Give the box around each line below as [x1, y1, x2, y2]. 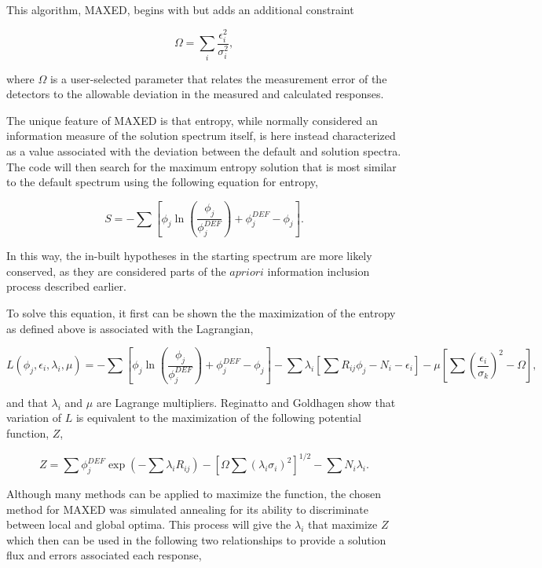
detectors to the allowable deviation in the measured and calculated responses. [6, 86, 384, 102]
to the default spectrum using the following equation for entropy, [6, 174, 318, 190]
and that [6, 394, 48, 410]
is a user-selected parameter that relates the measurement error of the [49, 70, 387, 86]
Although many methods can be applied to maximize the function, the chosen [6, 486, 381, 502]
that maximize [307, 516, 378, 533]
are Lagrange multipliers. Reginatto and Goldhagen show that [96, 394, 396, 410]
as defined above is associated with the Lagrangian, [6, 320, 254, 336]
